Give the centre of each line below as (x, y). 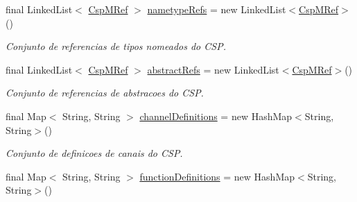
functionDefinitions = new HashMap (217, 176)
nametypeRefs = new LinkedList (217, 9)
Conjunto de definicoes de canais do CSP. (94, 153)
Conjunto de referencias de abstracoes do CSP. (105, 93)
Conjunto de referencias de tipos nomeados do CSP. (116, 46)
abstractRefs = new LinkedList (213, 69)
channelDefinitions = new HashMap (216, 116)
